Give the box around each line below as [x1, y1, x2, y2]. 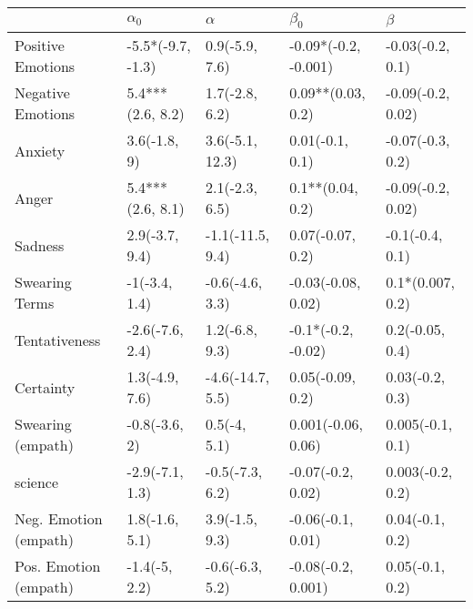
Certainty [15, 376, 75, 398]
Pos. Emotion [15, 555, 101, 577]
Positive [15, 35, 65, 56]
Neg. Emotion [15, 508, 103, 530]
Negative [15, 82, 70, 104]
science [15, 471, 59, 492]
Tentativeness [15, 329, 101, 350]
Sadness [15, 234, 65, 256]
